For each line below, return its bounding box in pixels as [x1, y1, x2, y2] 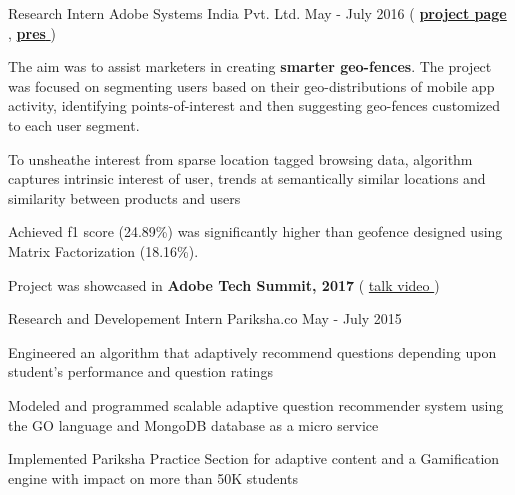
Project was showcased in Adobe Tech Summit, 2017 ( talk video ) [8, 274, 440, 295]
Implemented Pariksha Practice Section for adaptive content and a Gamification [8, 448, 500, 469]
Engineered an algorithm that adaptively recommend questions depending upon [8, 341, 497, 362]
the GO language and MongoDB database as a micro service [8, 414, 379, 435]
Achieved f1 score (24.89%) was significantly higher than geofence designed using [8, 221, 503, 242]
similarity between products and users [8, 187, 241, 208]
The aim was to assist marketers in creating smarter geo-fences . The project [8, 56, 492, 77]
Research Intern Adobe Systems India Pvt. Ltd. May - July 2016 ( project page [8, 3, 507, 23]
